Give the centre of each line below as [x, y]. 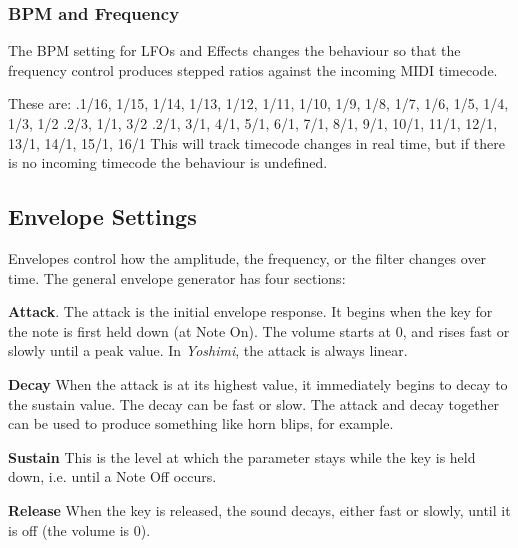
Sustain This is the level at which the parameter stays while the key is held [242, 456]
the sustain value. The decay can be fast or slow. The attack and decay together [254, 403]
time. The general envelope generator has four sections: [177, 277]
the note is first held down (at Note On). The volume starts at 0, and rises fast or [259, 330]
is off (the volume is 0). [79, 529]
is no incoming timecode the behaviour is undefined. [168, 162]
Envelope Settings [102, 216]
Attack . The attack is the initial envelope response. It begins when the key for [250, 311]
